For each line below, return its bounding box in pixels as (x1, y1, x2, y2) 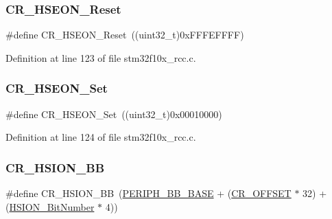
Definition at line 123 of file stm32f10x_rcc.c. (5, 50, 196, 65)
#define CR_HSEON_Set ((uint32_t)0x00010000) (5, 106, 222, 121)
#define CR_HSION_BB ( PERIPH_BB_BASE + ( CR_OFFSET (5, 186, 292, 200)
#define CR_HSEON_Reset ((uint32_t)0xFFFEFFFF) (5, 27, 244, 42)
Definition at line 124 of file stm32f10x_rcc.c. (5, 130, 196, 144)
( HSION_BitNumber (5, 199, 95, 214)
